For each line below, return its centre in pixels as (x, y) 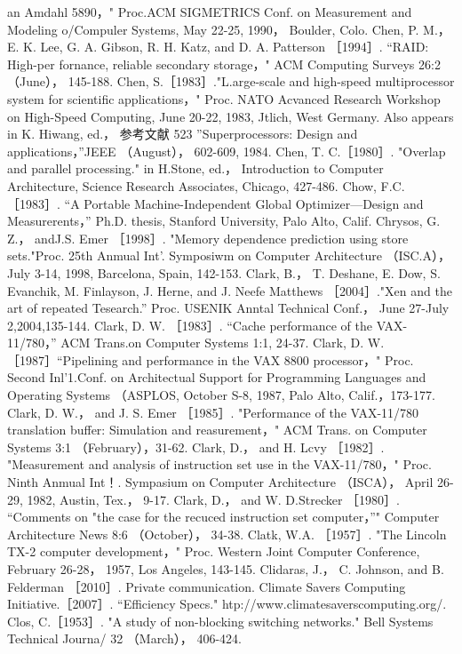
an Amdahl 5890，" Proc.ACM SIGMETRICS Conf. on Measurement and (210, 12)
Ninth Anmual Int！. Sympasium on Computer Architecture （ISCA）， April (220, 482)
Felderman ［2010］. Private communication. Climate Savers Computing (207, 586)
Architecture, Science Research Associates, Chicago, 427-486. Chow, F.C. (206, 185)
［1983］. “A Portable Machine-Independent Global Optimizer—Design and (215, 203)
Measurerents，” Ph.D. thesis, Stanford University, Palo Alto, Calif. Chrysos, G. (224, 221)
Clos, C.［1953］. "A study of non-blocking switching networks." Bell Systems (220, 621)
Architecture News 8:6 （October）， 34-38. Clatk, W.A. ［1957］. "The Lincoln (227, 534)
